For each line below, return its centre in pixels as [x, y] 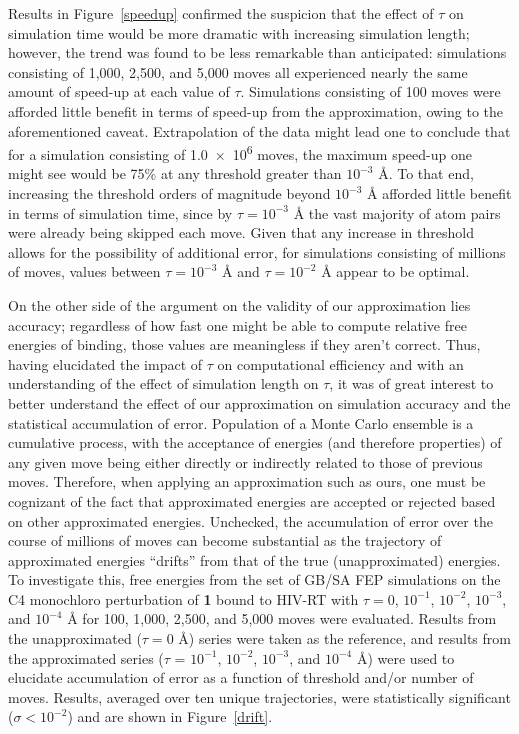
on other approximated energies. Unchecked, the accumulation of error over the [250, 520]
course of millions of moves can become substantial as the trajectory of [225, 540]
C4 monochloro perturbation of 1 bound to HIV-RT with [183, 598]
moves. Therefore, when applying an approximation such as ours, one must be [247, 481]
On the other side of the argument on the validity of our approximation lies [239, 304]
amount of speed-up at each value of [119, 91]
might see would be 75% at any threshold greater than [175, 173]
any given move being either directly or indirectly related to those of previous [245, 461]
